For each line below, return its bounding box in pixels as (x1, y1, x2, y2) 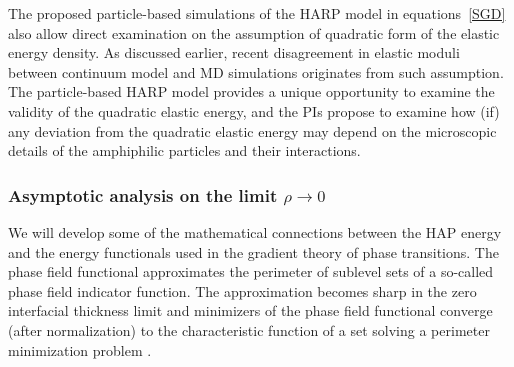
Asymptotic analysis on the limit (8, 182, 278, 207)
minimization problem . (8, 339, 152, 360)
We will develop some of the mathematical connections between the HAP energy (8, 221, 502, 242)
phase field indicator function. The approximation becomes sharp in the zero (8, 280, 477, 301)
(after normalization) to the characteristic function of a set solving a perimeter (8, 319, 490, 340)
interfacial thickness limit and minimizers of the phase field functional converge (8, 300, 493, 321)
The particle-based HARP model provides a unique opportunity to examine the (8, 81, 495, 102)
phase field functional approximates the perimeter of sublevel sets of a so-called (8, 261, 494, 282)
